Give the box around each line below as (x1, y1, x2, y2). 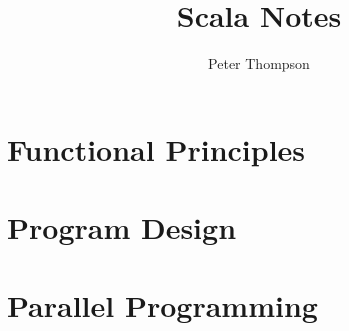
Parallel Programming (7, 285, 318, 326)
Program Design (7, 207, 237, 248)
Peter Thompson (208, 53, 310, 74)
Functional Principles (7, 128, 306, 169)
